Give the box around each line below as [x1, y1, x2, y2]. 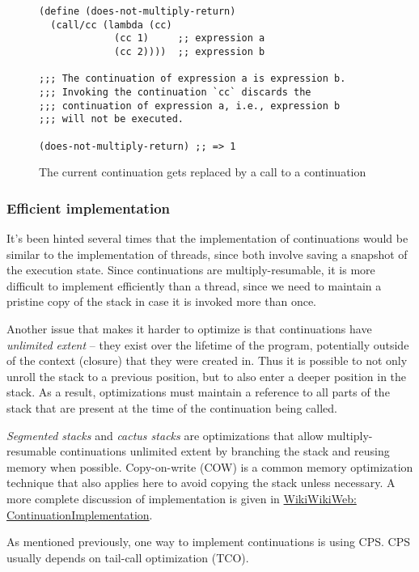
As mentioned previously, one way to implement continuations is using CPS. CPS [6, 533, 410, 550]
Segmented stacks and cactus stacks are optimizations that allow [6, 426, 324, 443]
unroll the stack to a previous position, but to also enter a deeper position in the [6, 367, 407, 384]
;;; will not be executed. [39, 113, 184, 125]
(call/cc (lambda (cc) [50, 19, 172, 31]
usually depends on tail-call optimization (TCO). [6, 549, 249, 566]
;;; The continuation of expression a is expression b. [39, 73, 346, 85]
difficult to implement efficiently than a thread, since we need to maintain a [6, 277, 382, 294]
